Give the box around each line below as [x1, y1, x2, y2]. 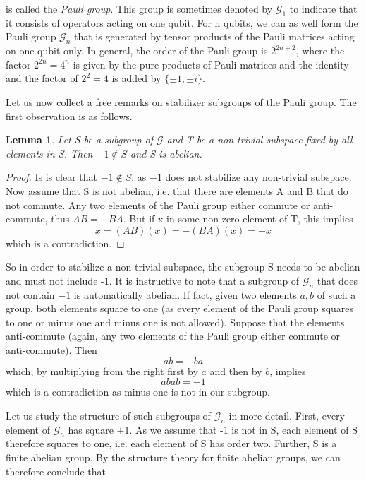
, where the [295, 43, 345, 58]
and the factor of [6, 71, 78, 85]
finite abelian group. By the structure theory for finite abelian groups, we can [6, 450, 341, 465]
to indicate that [289, 1, 358, 16]
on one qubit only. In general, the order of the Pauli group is [6, 43, 268, 58]
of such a [317, 287, 356, 302]
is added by [111, 71, 161, 85]
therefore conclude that [6, 463, 106, 478]
